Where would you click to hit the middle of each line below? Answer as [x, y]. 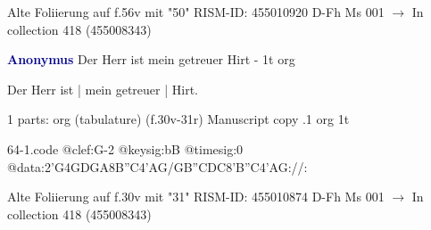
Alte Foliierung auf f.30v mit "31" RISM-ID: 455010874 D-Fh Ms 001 [196, 197]
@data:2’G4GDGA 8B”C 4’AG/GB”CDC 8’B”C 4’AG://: [157, 166]
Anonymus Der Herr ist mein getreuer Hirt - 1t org [151, 59]
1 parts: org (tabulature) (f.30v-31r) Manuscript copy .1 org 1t [178, 119]
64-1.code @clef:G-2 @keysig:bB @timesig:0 [125, 148]
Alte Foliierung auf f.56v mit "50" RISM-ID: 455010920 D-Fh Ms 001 [196, 12]
